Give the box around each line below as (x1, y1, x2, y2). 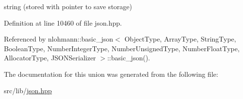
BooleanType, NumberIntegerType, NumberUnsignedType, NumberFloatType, (4, 43, 240, 53)
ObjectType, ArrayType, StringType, (124, 34, 236, 44)
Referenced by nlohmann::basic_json (4, 34, 113, 44)
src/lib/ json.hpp (4, 85, 52, 95)
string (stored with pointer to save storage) (4, 1, 132, 11)
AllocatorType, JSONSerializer (4, 53, 96, 63)
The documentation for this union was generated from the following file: (4, 69, 218, 79)
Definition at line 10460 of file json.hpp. (4, 17, 122, 28)
